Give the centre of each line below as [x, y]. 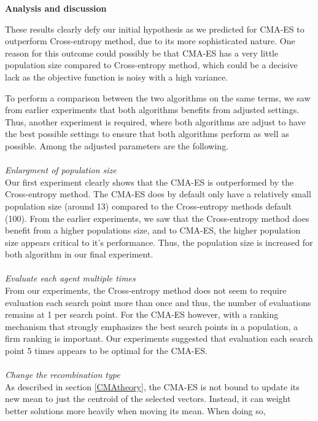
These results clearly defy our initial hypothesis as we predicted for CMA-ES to [155, 29]
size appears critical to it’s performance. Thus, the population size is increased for [159, 242]
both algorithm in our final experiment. [79, 254]
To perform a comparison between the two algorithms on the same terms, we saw [158, 97]
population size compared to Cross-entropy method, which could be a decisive [151, 65]
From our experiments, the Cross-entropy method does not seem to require [146, 290]
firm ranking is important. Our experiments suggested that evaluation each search [159, 338]
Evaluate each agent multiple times [70, 278]
